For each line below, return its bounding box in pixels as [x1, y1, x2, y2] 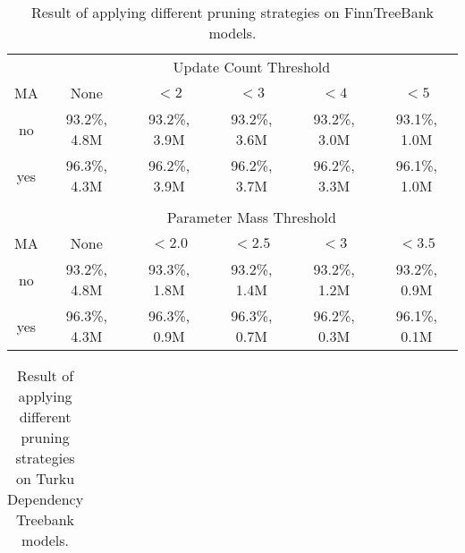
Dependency [7, 489, 84, 509]
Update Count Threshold [173, 56, 331, 77]
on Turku [16, 468, 75, 489]
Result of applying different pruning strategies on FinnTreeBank [30, 2, 435, 22]
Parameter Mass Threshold [166, 207, 336, 227]
